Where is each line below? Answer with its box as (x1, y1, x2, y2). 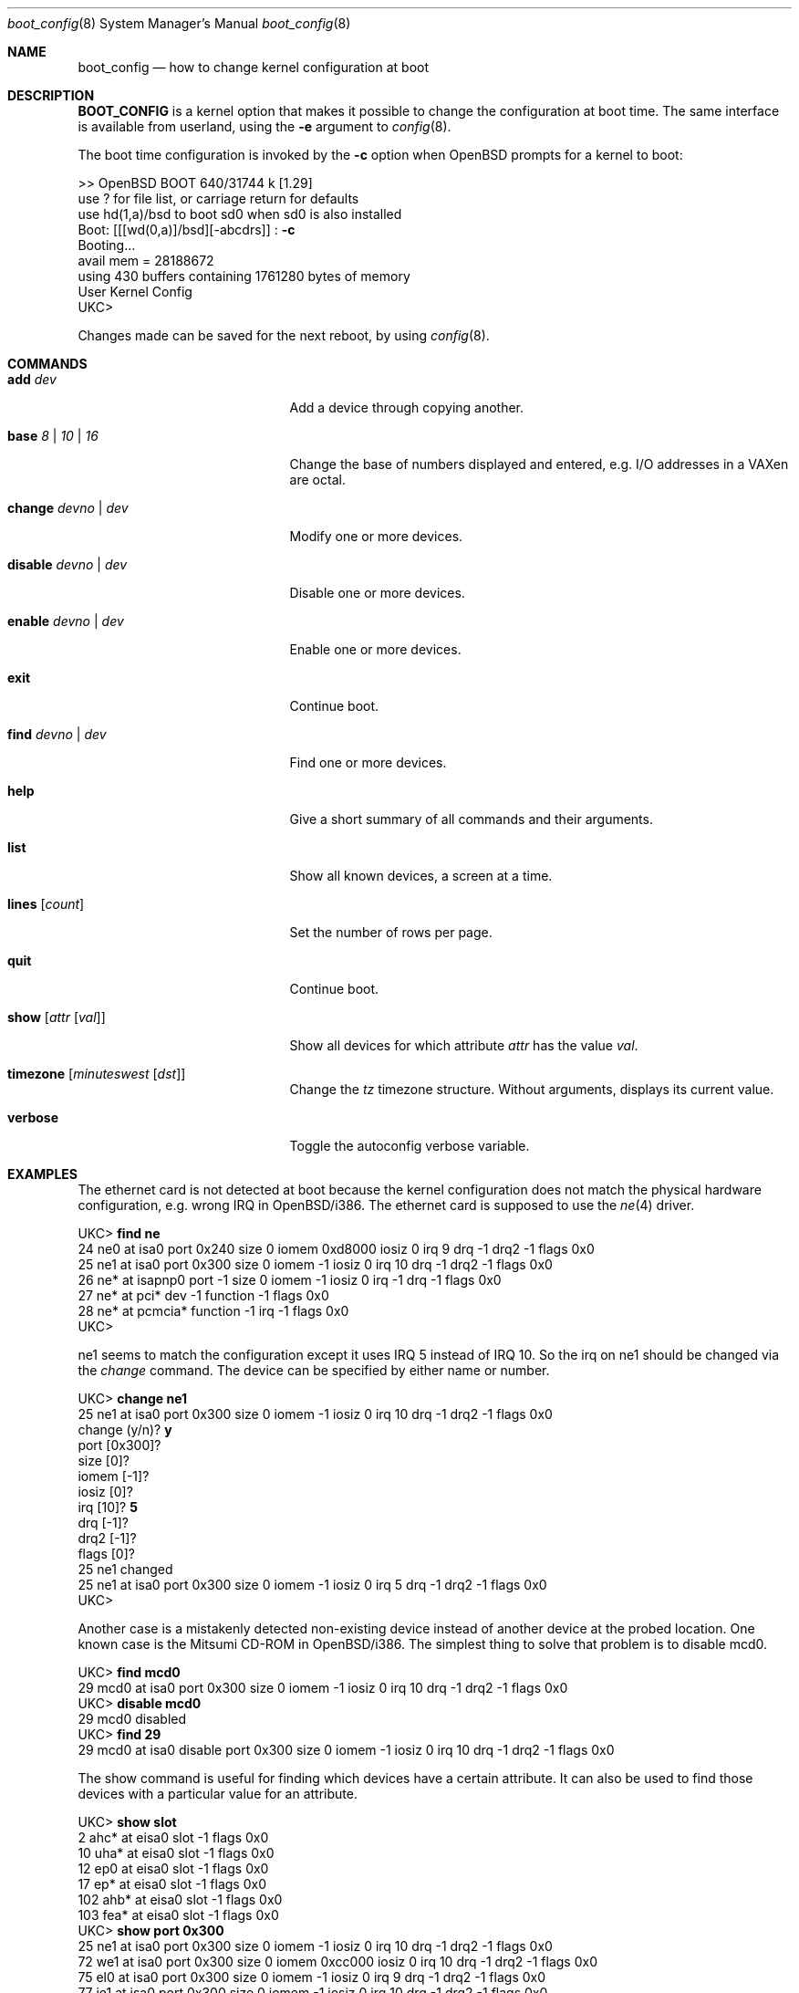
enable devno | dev (7, 613, 124, 629)
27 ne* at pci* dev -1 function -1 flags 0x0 (78, 1288, 329, 1303)
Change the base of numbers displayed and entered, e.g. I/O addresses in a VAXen (289, 456, 789, 472)
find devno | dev (7, 726, 107, 742)
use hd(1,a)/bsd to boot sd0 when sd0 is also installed (78, 206, 402, 222)
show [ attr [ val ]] (7, 1009, 106, 1025)
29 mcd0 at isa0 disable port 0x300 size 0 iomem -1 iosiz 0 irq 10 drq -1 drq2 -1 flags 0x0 (78, 1742, 615, 1758)
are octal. (289, 472, 346, 487)
